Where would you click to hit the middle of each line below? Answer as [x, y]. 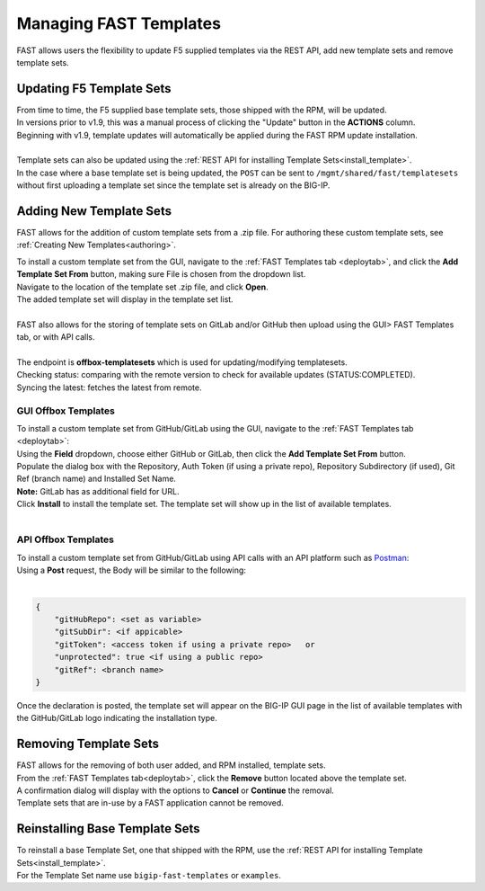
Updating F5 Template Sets [94, 89]
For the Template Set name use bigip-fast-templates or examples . [149, 876]
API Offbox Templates [65, 539]
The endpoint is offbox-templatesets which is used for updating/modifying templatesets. [182, 362]
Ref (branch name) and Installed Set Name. [97, 479]
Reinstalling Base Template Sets [108, 829]
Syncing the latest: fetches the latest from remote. [109, 388]
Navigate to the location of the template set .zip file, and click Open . [142, 287]
